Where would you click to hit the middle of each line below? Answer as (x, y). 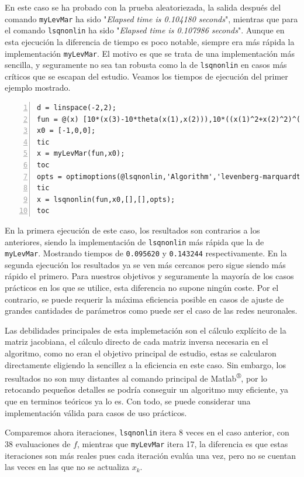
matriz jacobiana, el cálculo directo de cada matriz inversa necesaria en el (137, 342)
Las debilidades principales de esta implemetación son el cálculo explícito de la (146, 330)
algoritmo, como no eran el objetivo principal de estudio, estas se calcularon (141, 353)
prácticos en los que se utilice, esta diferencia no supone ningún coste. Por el (142, 288)
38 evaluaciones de (38, 443)
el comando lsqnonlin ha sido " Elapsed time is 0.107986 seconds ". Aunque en (145, 30)
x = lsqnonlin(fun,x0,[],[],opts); (106, 199)
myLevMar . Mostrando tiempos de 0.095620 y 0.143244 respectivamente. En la (146, 253)
